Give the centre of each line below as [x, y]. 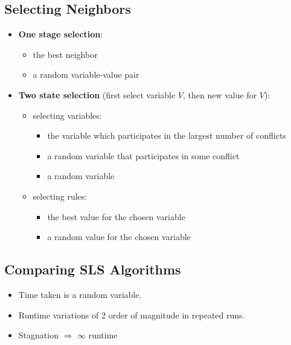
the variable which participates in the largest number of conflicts [167, 135]
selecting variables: [67, 115]
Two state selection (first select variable [97, 94]
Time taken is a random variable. [80, 294]
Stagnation [38, 335]
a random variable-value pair [86, 74]
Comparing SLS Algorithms [93, 269]
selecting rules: [60, 196]
